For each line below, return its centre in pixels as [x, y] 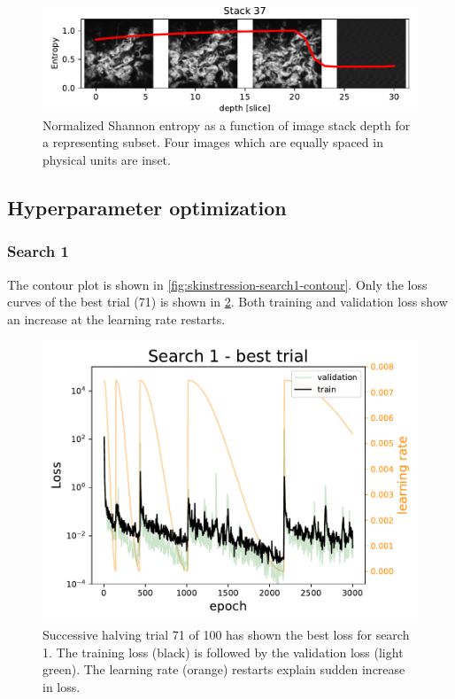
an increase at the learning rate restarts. [116, 318]
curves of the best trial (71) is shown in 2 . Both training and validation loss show [227, 302]
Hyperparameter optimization [147, 208]
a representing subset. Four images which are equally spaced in [213, 142]
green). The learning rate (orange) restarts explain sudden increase [224, 669]
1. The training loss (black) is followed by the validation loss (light [223, 652]
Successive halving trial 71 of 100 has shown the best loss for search [226, 634]
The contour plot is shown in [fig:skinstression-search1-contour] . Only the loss [217, 284]
